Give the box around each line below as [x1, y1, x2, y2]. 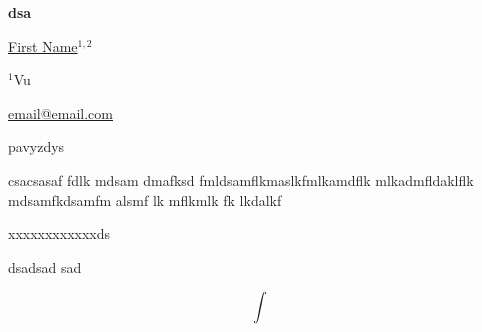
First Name [8, 35, 78, 56]
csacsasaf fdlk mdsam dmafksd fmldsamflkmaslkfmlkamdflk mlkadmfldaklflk [8, 169, 474, 190]
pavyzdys [8, 136, 65, 157]
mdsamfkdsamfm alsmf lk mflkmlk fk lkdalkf [8, 189, 282, 210]
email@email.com [8, 102, 113, 123]
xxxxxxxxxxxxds [8, 223, 111, 244]
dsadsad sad [8, 256, 82, 277]
